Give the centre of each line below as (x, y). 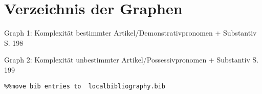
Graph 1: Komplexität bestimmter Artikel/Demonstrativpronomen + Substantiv (130, 33)
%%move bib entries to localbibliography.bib (85, 86)
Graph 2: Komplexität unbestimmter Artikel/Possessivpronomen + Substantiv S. (132, 60)
